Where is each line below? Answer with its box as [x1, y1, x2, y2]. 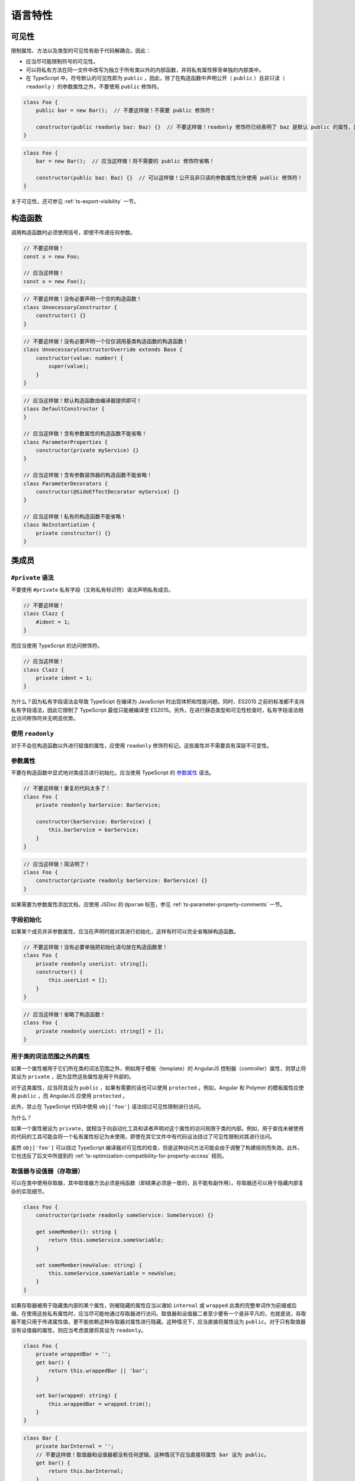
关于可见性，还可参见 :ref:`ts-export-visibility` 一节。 [11, 198, 139, 205]
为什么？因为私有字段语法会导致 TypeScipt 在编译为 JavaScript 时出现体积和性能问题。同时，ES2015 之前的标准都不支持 [11, 698, 305, 705]
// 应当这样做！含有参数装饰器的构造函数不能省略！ [23, 472, 152, 479]
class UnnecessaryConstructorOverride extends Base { [23, 347, 183, 353]
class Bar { [23, 1434, 59, 1441]
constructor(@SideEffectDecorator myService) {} [35, 488, 180, 495]
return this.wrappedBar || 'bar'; [48, 1367, 149, 1374]
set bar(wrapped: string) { [35, 1392, 118, 1399]
